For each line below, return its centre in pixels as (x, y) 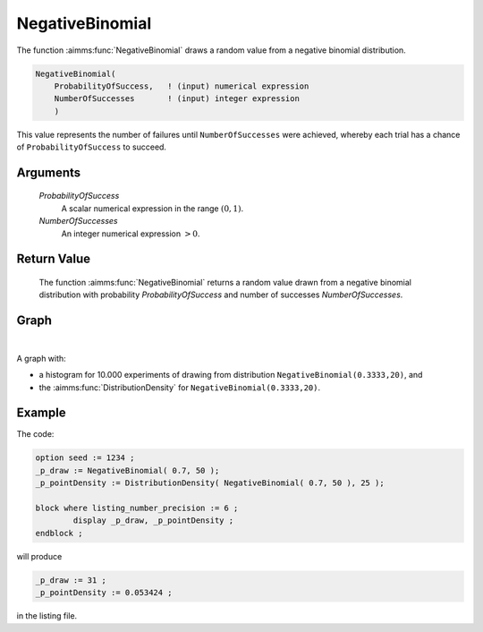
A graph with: (41, 358)
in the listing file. (47, 616)
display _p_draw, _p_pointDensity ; (153, 521)
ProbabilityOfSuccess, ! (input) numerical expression (182, 86)
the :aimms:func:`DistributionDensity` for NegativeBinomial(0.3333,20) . (180, 387)
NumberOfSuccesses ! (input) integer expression (177, 99)
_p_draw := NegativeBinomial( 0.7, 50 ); (127, 470)
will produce (39, 556)
